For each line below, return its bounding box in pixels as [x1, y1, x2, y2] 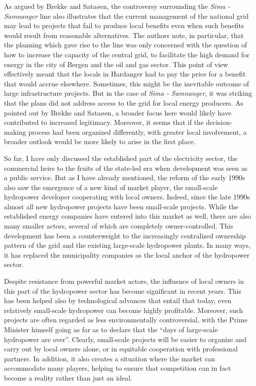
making [4, 126, 26, 137]
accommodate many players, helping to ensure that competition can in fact [4, 363, 231, 373]
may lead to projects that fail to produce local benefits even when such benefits [4, 20, 244, 31]
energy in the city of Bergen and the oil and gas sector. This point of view [4, 59, 228, 69]
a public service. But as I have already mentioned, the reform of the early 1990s [4, 172, 245, 183]
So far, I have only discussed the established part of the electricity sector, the [4, 153, 238, 163]
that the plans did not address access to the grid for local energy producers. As [4, 97, 243, 108]
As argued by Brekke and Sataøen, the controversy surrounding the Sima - [4, 1, 230, 11]
